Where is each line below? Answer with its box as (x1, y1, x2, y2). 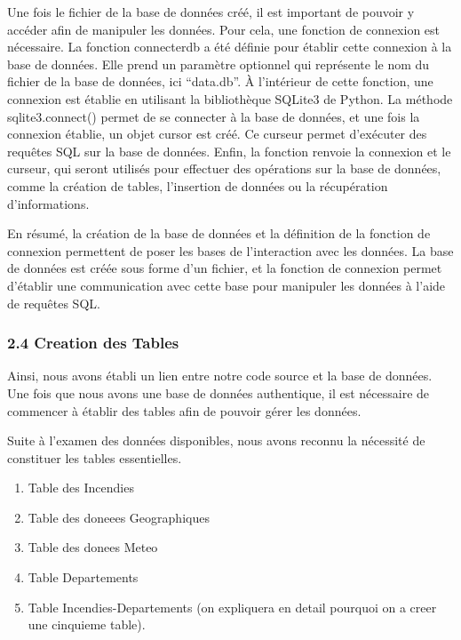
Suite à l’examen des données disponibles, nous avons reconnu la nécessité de (7, 431, 425, 450)
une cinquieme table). (28, 615, 146, 634)
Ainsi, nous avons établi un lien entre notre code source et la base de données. (7, 366, 433, 385)
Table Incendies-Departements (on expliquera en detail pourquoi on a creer (28, 597, 437, 616)
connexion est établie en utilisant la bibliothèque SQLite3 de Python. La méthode (7, 89, 453, 108)
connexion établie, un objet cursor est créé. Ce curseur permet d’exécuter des (7, 124, 427, 143)
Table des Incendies (28, 478, 134, 497)
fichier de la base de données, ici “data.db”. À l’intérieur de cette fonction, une (7, 72, 433, 91)
